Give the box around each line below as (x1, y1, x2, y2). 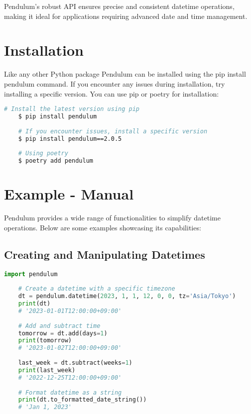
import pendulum (4, 270, 58, 278)
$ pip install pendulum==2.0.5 (18, 135, 122, 142)
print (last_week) (18, 366, 76, 374)
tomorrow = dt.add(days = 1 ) (18, 329, 108, 337)
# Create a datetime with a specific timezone (18, 285, 175, 293)
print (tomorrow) (18, 337, 72, 344)
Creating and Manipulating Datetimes (4, 246, 205, 262)
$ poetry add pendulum (18, 157, 93, 165)
